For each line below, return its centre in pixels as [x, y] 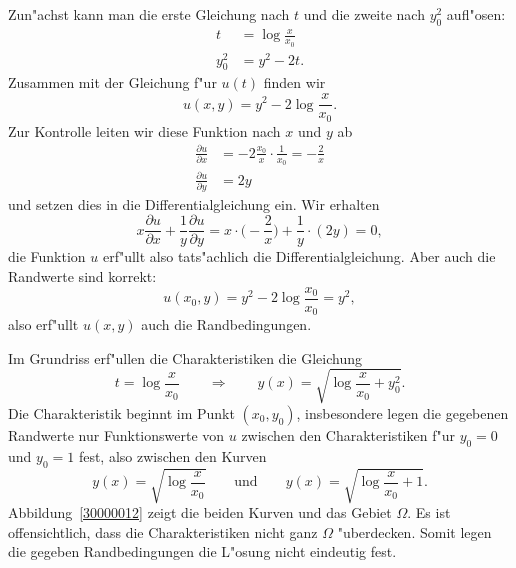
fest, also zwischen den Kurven [172, 455]
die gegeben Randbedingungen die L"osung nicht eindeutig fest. [202, 551]
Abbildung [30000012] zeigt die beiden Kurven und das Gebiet [200, 512]
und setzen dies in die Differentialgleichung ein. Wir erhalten [194, 203]
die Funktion [47, 256]
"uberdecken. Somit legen [414, 531]
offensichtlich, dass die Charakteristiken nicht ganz [163, 531]
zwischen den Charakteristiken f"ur [348, 434]
